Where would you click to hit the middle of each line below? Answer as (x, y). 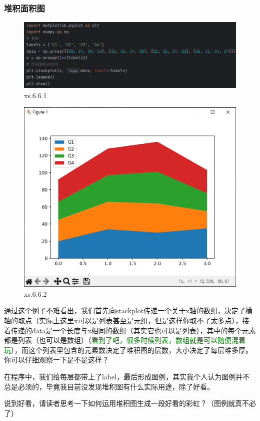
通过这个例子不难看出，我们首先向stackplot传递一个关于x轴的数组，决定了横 (128, 310)
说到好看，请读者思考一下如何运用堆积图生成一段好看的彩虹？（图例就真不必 (130, 403)
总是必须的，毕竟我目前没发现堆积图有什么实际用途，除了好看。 (109, 386)
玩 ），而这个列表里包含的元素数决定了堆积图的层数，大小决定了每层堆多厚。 (128, 350)
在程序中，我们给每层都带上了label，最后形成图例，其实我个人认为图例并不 (127, 376)
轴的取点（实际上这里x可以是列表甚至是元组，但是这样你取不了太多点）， (123, 321)
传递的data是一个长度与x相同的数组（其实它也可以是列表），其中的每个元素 (133, 330)
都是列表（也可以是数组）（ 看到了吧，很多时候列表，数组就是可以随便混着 (125, 340)
